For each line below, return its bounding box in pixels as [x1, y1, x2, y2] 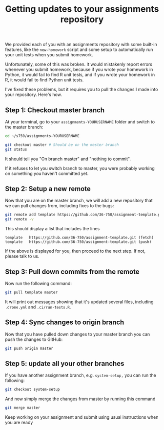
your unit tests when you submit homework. [5, 52, 94, 58]
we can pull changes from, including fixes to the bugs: [5, 203, 114, 209]
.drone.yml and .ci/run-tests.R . [5, 304, 71, 310]
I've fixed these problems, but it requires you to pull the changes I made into [5, 87, 158, 93]
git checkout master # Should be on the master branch [5, 142, 119, 147]
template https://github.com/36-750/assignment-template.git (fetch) [5, 235, 154, 240]
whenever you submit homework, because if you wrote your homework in [5, 67, 153, 72]
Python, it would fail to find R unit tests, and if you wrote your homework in [5, 72, 155, 78]
